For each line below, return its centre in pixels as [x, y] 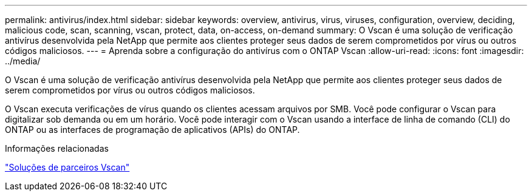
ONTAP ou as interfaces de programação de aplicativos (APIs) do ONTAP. [152, 130]
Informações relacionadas [57, 148]
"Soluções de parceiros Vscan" [67, 167]
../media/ [23, 61]
